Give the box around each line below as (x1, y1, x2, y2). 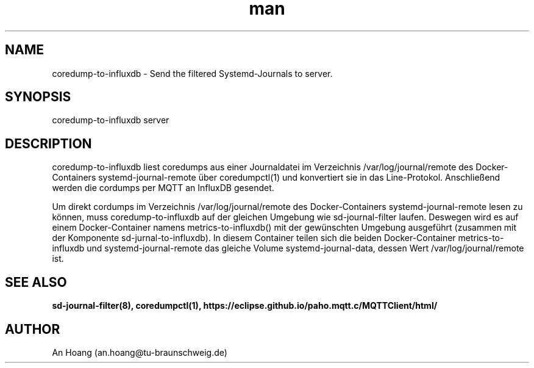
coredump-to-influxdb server (52, 115, 169, 126)
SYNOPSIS (5, 89, 71, 105)
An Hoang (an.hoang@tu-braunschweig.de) (52, 347, 227, 358)
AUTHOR (5, 321, 60, 337)
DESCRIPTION (5, 135, 92, 151)
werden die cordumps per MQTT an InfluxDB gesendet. (52, 182, 274, 193)
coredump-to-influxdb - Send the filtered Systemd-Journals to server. (52, 68, 333, 79)
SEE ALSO (5, 274, 67, 290)
